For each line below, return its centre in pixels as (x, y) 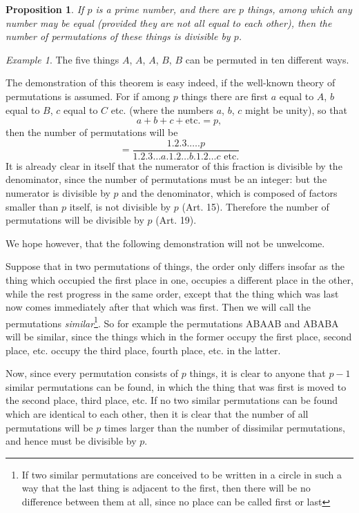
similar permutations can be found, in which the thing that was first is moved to (176, 386)
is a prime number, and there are (165, 9)
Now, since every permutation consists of (92, 373)
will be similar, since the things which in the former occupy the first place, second (179, 336)
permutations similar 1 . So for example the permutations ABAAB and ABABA (172, 322)
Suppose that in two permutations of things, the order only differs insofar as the (175, 266)
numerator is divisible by (58, 193)
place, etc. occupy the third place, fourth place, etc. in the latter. (143, 350)
